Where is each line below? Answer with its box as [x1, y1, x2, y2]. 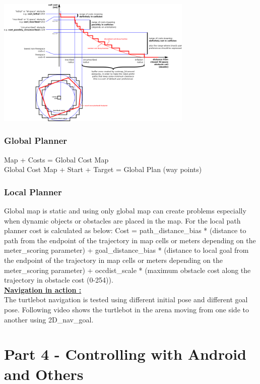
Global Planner [4, 134, 68, 147]
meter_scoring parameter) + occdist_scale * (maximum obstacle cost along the [4, 264, 251, 275]
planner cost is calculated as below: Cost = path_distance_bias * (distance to [4, 225, 246, 236]
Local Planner [4, 185, 62, 198]
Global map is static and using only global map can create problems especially [4, 205, 246, 216]
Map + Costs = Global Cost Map [4, 154, 109, 164]
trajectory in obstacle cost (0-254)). [4, 275, 113, 285]
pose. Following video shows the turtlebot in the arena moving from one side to [4, 304, 249, 314]
